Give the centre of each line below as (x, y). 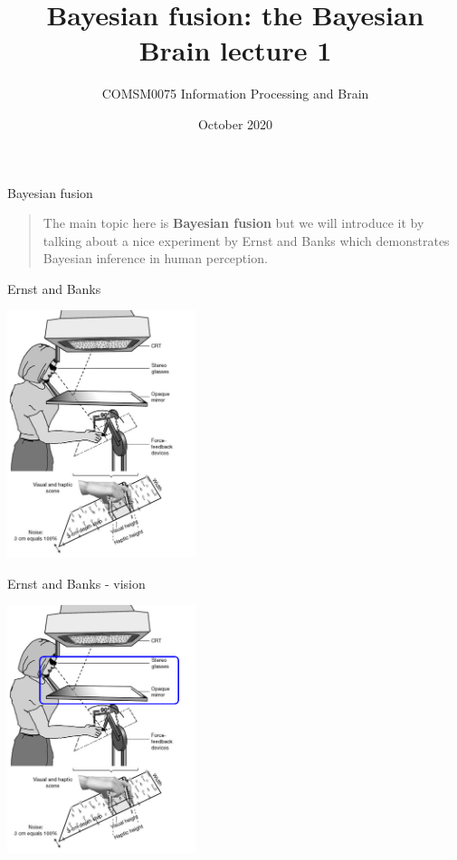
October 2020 (235, 123)
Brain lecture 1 (235, 50)
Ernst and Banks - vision (76, 583)
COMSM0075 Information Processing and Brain (235, 94)
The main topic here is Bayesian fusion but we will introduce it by (233, 223)
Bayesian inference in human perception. (155, 258)
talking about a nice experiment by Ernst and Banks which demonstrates (246, 240)
